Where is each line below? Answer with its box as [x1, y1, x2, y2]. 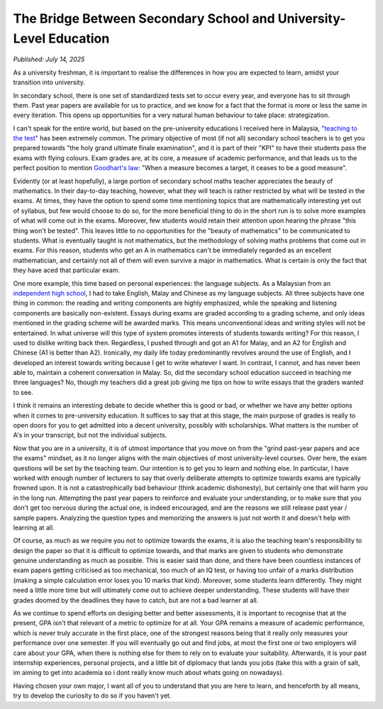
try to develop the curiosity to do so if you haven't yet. [13, 691, 172, 700]
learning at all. [13, 523, 55, 532]
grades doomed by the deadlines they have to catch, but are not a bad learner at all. [13, 596, 259, 604]
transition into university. [13, 78, 85, 86]
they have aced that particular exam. [13, 266, 121, 274]
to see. [13, 388, 33, 396]
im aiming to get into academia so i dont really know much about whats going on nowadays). [13, 669, 284, 677]
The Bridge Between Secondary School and [13, 11, 276, 26]
